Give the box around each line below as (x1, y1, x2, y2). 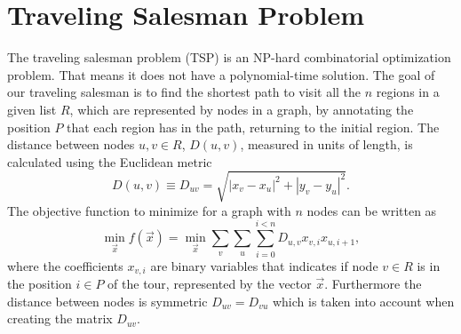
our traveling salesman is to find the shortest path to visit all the (7, 83, 362, 101)
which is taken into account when (272, 291, 455, 310)
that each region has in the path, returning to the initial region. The (67, 117, 440, 136)
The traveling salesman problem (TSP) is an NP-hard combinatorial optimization (7, 48, 451, 67)
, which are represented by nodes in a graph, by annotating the (69, 99, 414, 118)
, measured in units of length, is (240, 135, 413, 154)
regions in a (376, 83, 440, 101)
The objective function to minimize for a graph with (7, 201, 291, 219)
